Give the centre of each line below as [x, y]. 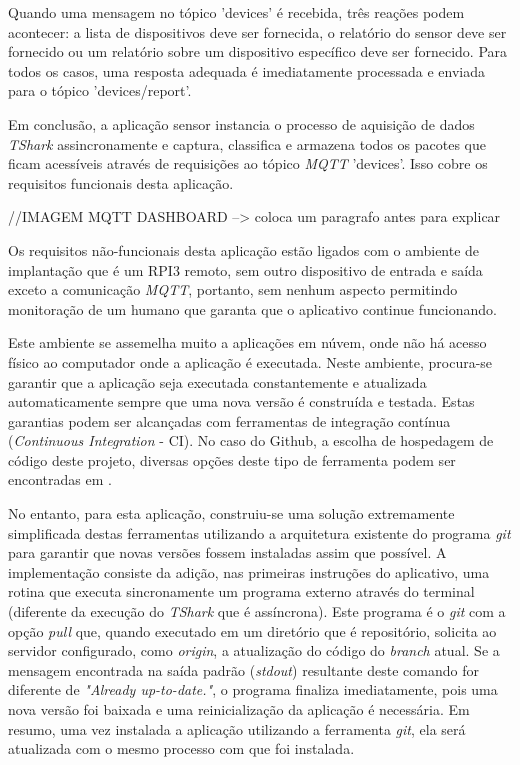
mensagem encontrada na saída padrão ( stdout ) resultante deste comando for [243, 669]
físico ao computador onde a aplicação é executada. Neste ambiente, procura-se [250, 361]
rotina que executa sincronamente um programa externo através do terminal [241, 591]
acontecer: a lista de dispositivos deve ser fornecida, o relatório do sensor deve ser [257, 31]
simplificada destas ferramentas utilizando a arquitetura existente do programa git [259, 532]
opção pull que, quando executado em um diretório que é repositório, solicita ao [252, 630]
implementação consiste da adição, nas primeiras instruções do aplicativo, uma [249, 571]
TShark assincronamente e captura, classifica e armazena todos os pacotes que [247, 143]
